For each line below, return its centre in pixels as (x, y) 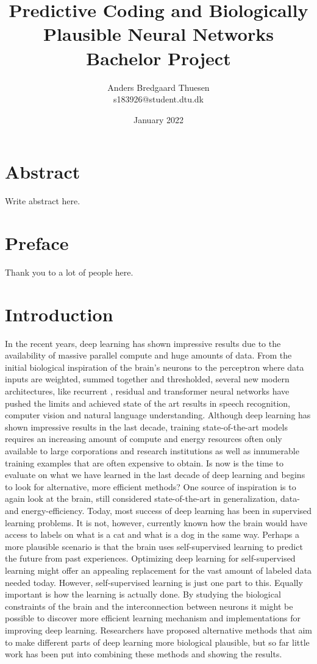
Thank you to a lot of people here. (69, 272)
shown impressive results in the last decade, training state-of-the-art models (146, 427)
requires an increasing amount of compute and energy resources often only (144, 439)
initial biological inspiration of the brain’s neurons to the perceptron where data (155, 367)
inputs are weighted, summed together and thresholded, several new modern (147, 379)
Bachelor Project (158, 58)
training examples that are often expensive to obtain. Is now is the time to (144, 462)
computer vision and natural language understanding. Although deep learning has (158, 415)
